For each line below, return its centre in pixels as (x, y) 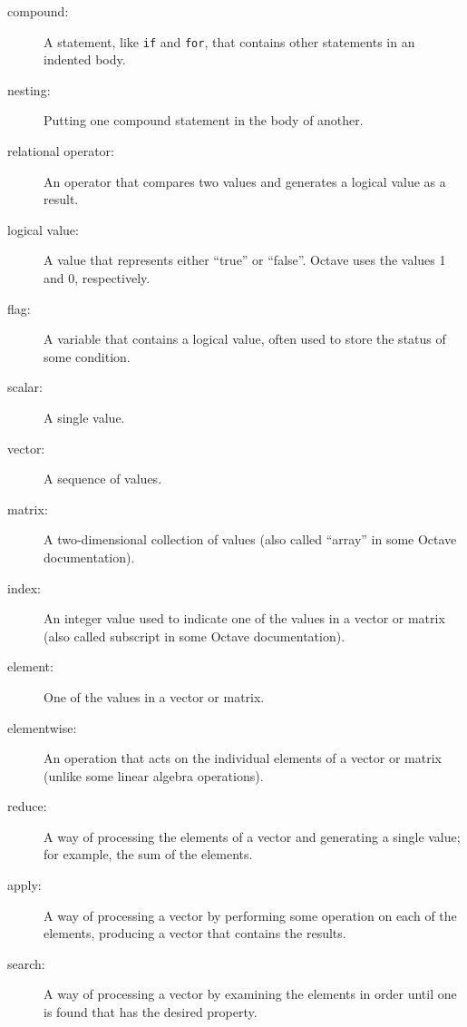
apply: (24, 885)
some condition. (87, 356)
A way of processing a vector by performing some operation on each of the (250, 915)
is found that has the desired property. (151, 1012)
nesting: (29, 89)
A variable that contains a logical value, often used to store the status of (245, 339)
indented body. (85, 59)
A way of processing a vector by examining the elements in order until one (250, 994)
